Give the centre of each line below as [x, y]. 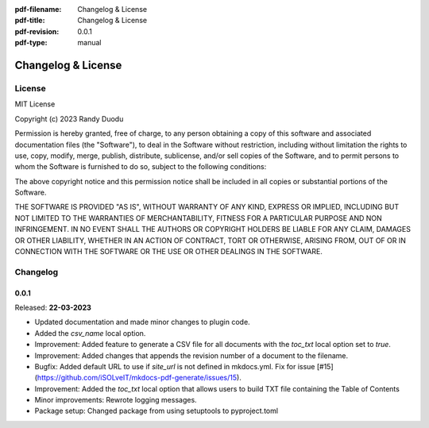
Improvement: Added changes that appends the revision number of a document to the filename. [191, 355]
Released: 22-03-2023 [53, 307]
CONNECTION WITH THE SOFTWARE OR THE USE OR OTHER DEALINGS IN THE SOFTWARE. [169, 252]
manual [89, 43]
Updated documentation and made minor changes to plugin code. [142, 322]
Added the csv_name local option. [90, 333]
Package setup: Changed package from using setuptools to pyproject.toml [156, 411]
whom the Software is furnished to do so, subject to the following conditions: [141, 167]
